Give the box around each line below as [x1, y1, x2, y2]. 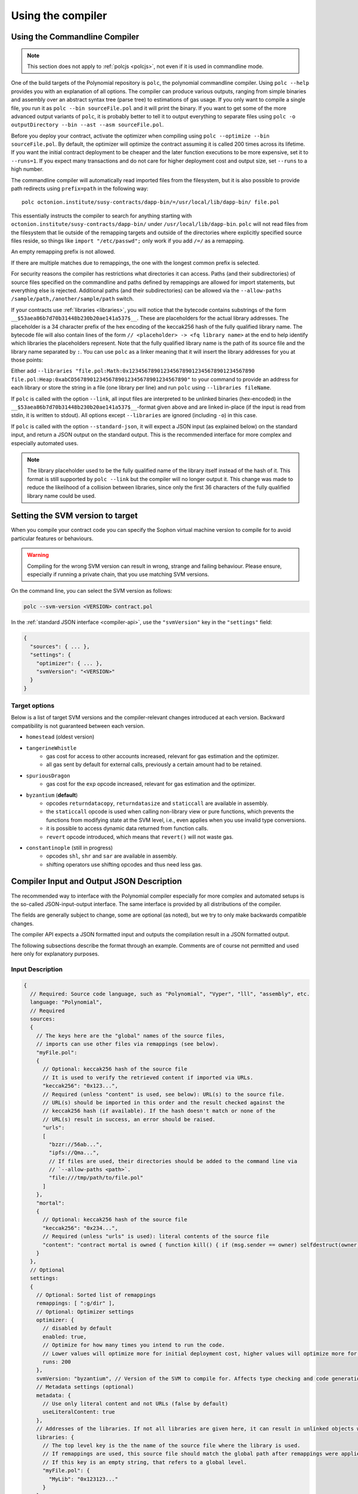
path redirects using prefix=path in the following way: [11, 185, 149, 192]
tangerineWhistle [26, 745, 77, 751]
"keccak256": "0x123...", [42, 1082, 119, 1089]
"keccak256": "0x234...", [42, 1224, 119, 1231]
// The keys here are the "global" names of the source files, [36, 1032, 226, 1039]
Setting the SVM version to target [11, 511, 138, 521]
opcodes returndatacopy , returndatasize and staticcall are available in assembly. [46, 800, 268, 807]
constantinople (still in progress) [26, 844, 113, 851]
